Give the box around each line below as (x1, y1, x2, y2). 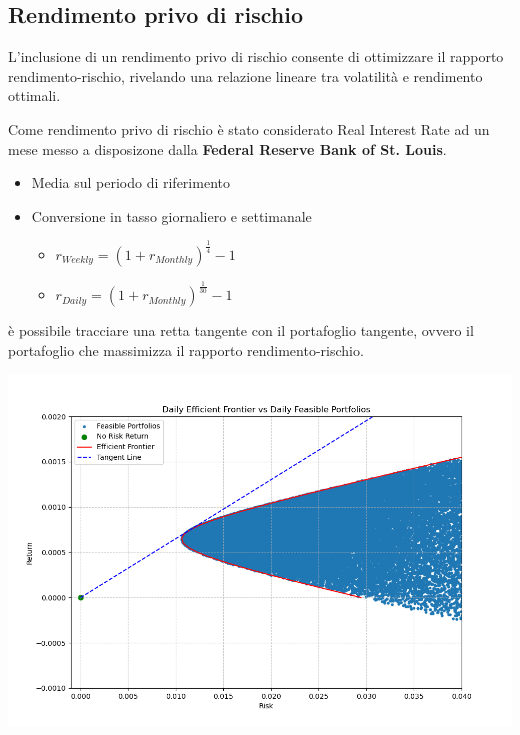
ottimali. (8, 85, 61, 106)
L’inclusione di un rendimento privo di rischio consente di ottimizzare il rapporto (8, 46, 504, 67)
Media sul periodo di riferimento (31, 172, 230, 193)
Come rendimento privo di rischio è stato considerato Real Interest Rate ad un (8, 118, 490, 139)
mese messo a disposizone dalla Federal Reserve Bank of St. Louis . (8, 138, 447, 159)
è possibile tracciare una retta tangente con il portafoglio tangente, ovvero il (8, 320, 474, 341)
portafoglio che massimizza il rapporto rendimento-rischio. (8, 339, 364, 360)
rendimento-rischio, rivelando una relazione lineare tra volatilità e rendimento (8, 65, 483, 86)
